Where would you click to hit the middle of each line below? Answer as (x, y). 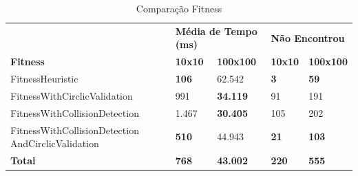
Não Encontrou (308, 37)
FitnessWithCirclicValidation (72, 95)
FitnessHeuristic (44, 79)
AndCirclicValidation (55, 143)
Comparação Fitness (179, 8)
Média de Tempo (216, 31)
